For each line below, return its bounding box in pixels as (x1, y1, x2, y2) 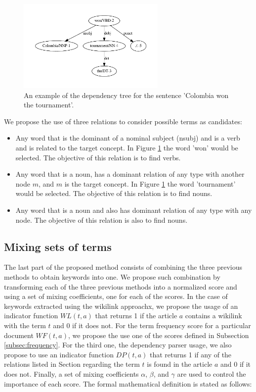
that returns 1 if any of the (150, 349, 232, 359)
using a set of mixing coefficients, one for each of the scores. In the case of (4, 291, 228, 301)
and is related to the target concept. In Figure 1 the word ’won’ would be (15, 143, 238, 153)
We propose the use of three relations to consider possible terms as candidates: (4, 116, 242, 126)
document (4, 330, 34, 340)
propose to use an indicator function (4, 349, 114, 359)
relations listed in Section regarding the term (4, 359, 140, 369)
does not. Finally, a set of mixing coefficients (4, 368, 139, 379)
